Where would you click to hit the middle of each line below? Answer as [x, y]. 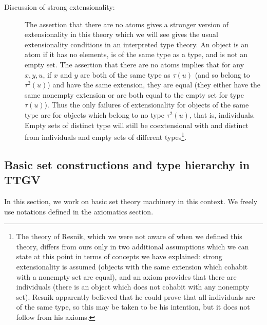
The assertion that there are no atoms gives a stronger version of [127, 24]
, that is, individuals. [222, 114]
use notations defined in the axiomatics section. [79, 211]
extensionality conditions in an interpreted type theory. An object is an [137, 44]
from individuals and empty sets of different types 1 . [106, 136]
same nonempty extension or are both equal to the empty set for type [134, 94]
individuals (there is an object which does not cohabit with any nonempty [133, 287]
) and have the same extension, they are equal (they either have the [154, 85]
